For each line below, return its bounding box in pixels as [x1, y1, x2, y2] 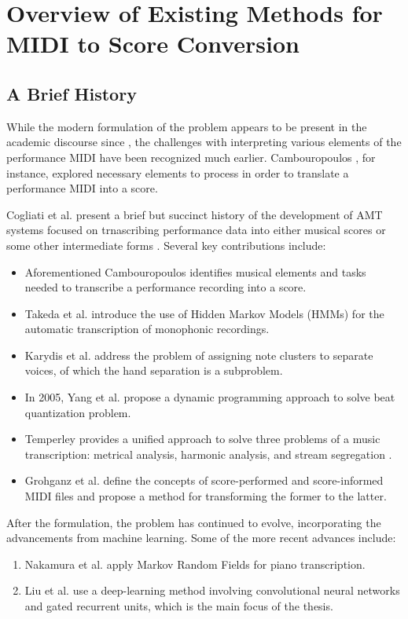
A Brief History [6, 81, 137, 105]
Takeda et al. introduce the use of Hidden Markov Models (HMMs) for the [24, 305, 384, 321]
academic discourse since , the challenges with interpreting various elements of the [6, 134, 402, 150]
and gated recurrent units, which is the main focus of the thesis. [24, 598, 333, 614]
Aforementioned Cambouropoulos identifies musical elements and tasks [24, 263, 366, 280]
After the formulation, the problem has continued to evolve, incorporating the [6, 514, 381, 530]
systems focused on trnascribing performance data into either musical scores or [6, 222, 386, 238]
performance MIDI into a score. [6, 180, 158, 196]
